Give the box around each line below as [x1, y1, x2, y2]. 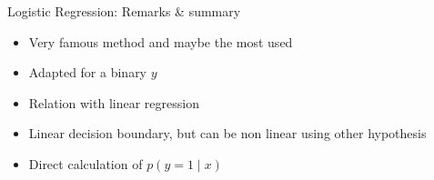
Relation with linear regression [28, 93, 199, 112]
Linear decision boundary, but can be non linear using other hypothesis [28, 124, 427, 143]
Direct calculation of [28, 154, 143, 173]
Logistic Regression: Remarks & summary [7, 2, 241, 20]
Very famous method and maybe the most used [28, 32, 293, 51]
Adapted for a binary [28, 63, 147, 82]
